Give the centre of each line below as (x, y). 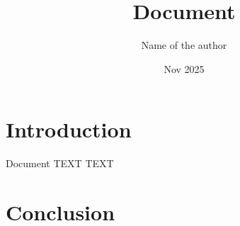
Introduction (69, 129)
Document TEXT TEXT (60, 163)
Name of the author (184, 45)
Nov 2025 (184, 68)
